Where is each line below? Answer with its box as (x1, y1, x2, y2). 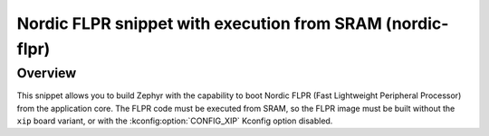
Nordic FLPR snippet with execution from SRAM (16, 14, 382, 33)
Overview (16, 65, 77, 81)
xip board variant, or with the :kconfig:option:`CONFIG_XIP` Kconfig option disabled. (16, 115, 333, 126)
